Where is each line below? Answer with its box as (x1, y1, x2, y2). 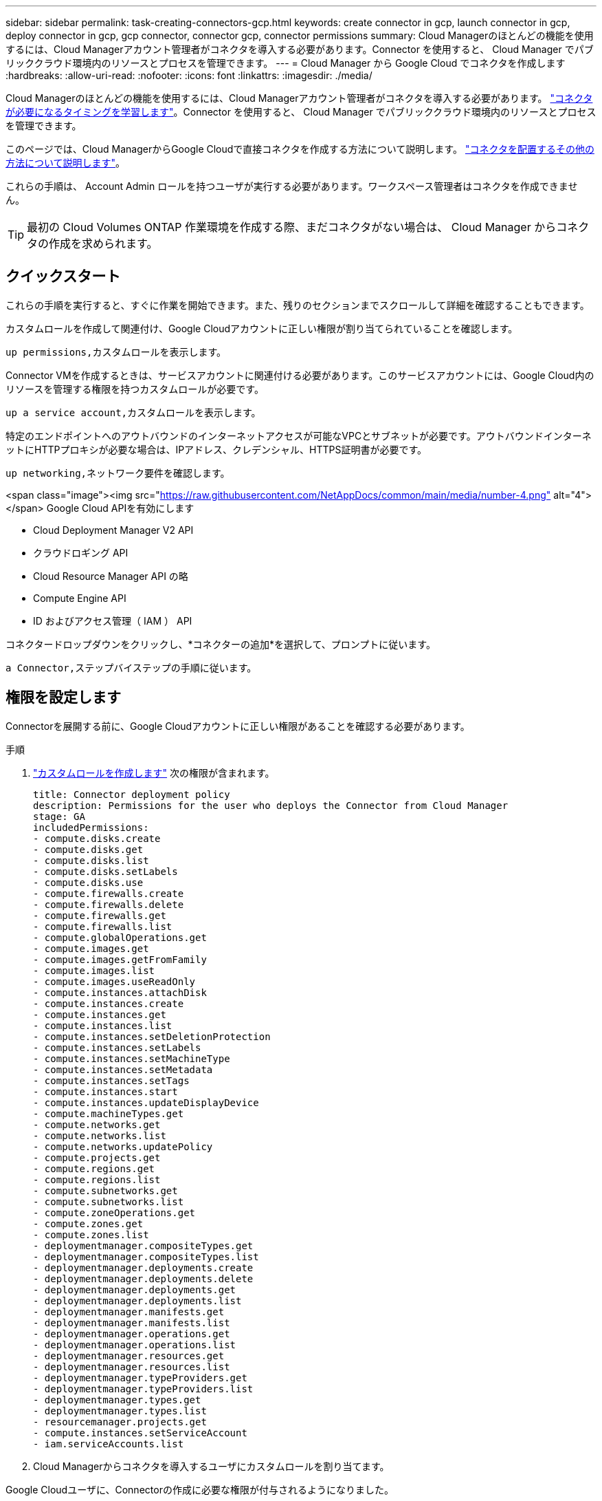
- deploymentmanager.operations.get (33, 1328, 230, 1339)
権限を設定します (5, 689, 121, 706)
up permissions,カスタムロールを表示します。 (5, 346, 227, 358)
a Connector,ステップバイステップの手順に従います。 (5, 662, 257, 673)
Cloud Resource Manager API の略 (33, 570, 188, 582)
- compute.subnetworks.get (33, 1185, 178, 1196)
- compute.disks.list (33, 854, 149, 866)
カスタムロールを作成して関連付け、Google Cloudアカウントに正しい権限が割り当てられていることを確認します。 (5, 322, 518, 334)
